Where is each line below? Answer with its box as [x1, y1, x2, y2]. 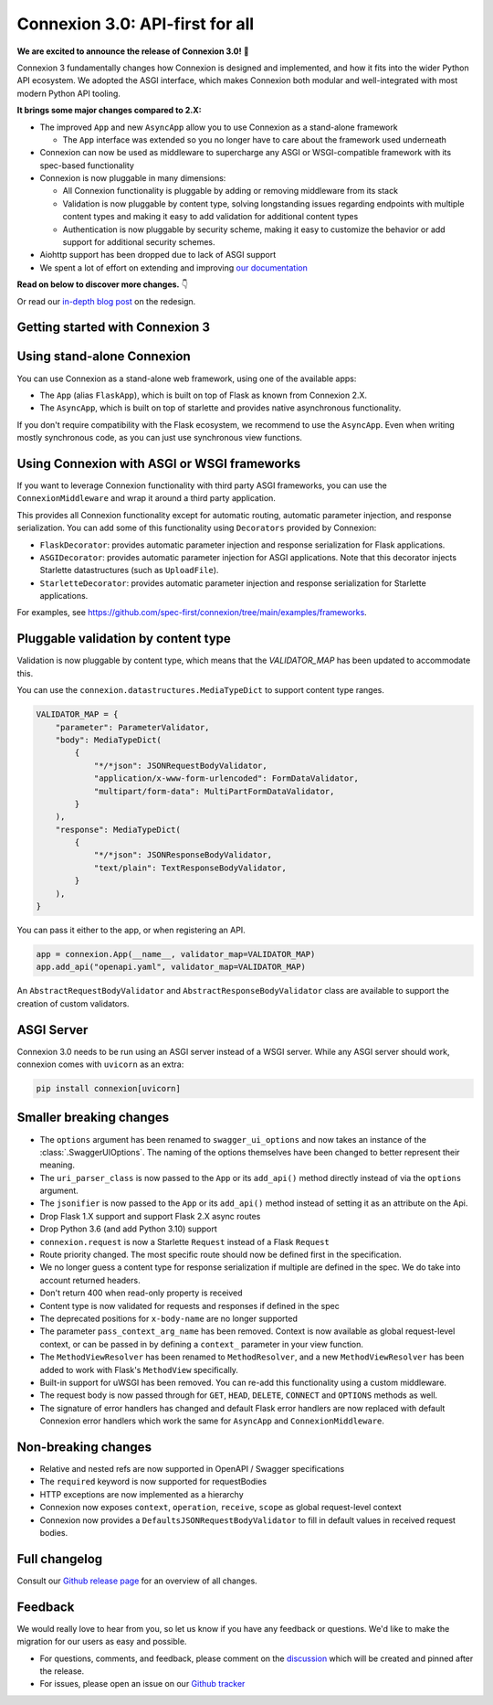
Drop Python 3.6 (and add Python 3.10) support [39, 1223, 218, 1234]
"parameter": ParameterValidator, [55, 722, 210, 732]
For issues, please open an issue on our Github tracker [39, 1678, 246, 1689]
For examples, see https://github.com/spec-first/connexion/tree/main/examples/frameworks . [16, 607, 367, 618]
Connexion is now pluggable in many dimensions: [39, 173, 226, 184]
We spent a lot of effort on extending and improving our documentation [39, 261, 308, 273]
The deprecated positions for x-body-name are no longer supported [39, 1313, 299, 1324]
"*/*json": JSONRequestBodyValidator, [93, 760, 268, 771]
